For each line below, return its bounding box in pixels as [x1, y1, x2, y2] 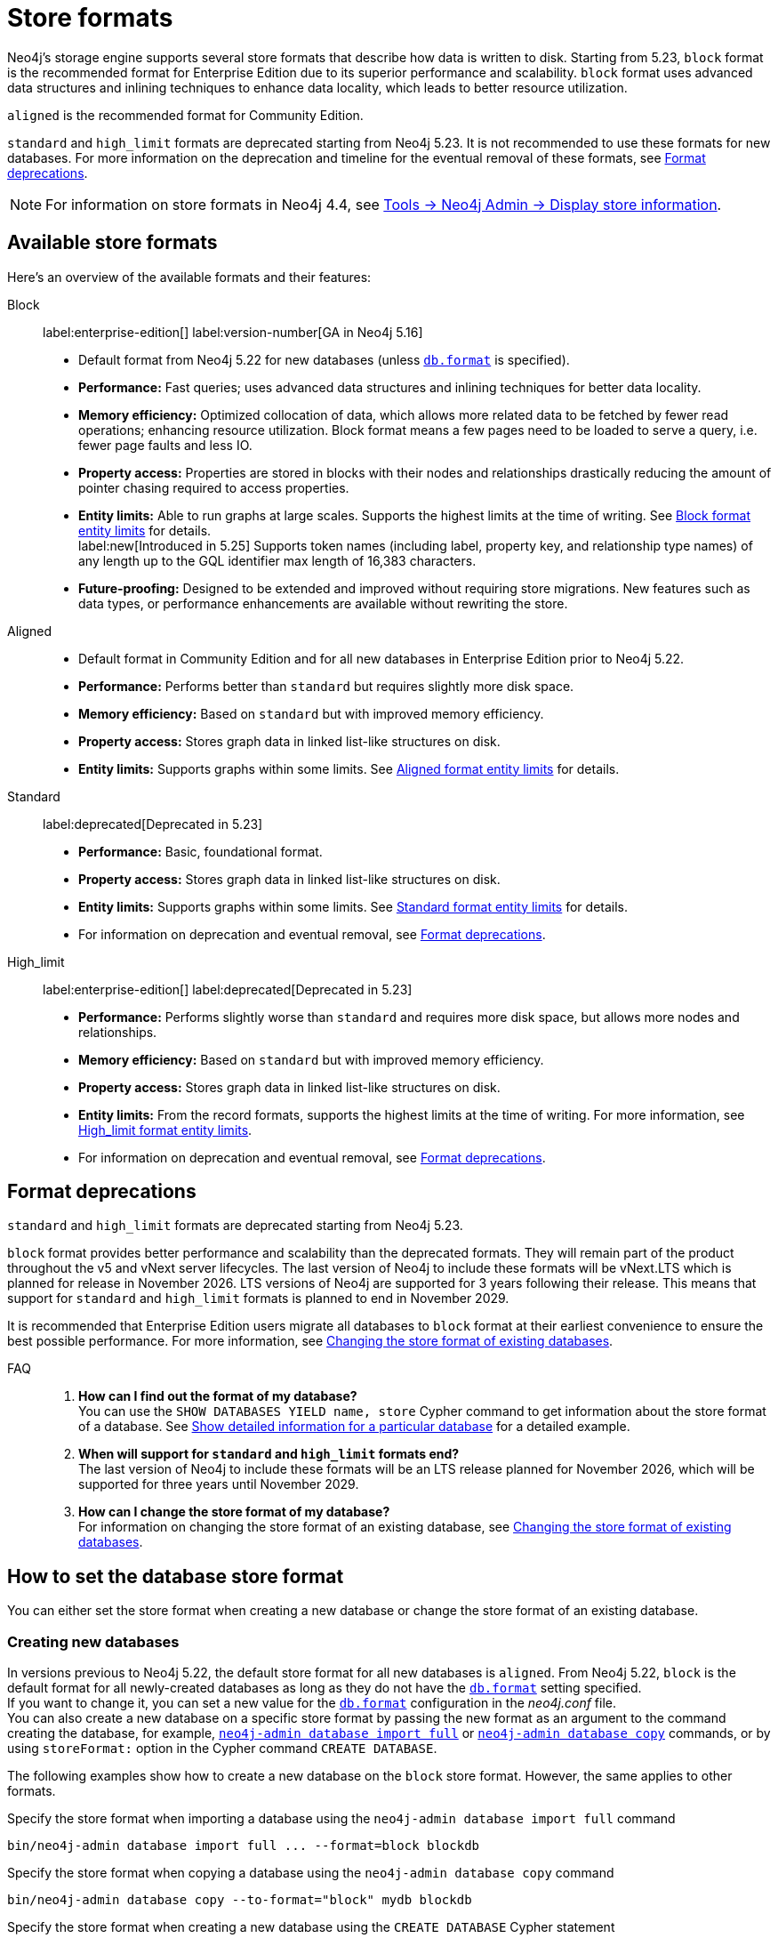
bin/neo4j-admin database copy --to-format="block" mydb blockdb [7, 1893, 472, 1908]
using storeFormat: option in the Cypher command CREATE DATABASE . [7, 1741, 437, 1757]
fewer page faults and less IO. [78, 437, 253, 453]
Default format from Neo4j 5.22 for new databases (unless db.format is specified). [78, 351, 570, 367]
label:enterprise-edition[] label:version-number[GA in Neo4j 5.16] [43, 324, 423, 340]
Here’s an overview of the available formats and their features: [7, 269, 372, 285]
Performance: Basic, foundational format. [78, 843, 323, 859]
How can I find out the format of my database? [78, 1388, 357, 1404]
